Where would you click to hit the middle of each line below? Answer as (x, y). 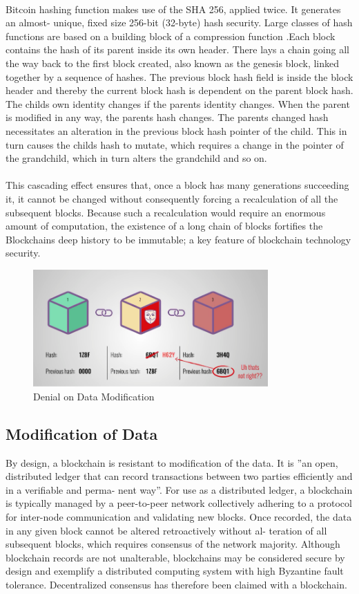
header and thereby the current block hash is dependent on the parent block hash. (179, 90)
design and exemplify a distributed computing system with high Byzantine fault (175, 571)
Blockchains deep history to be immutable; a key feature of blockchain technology (178, 239)
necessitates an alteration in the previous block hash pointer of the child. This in (176, 130)
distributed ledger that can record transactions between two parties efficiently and (179, 476)
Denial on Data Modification (94, 396)
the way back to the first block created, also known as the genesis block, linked (173, 63)
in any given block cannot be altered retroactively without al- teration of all (166, 530)
